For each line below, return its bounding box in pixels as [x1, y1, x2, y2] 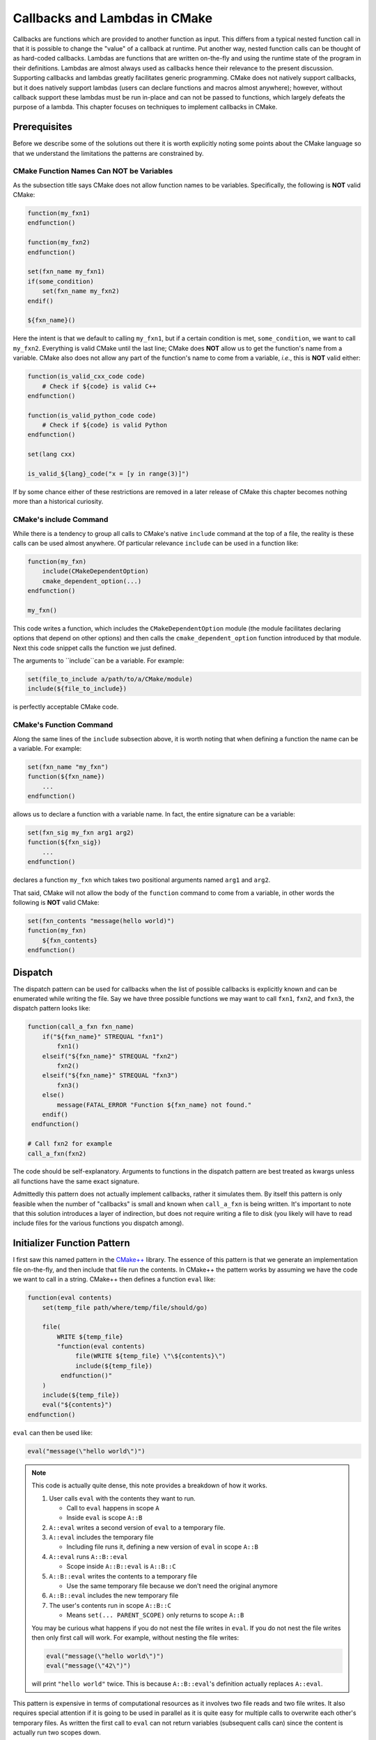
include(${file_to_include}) [27, 685, 127, 693]
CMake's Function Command [13, 720, 113, 730]
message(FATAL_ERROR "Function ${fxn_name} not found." [56, 1100, 252, 1109]
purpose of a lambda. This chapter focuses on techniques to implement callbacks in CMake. [13, 103, 278, 111]
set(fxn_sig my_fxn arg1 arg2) [27, 829, 135, 837]
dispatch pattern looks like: [13, 1004, 91, 1013]
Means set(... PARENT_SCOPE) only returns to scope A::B [66, 1611, 244, 1620]
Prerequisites [13, 121, 72, 133]
